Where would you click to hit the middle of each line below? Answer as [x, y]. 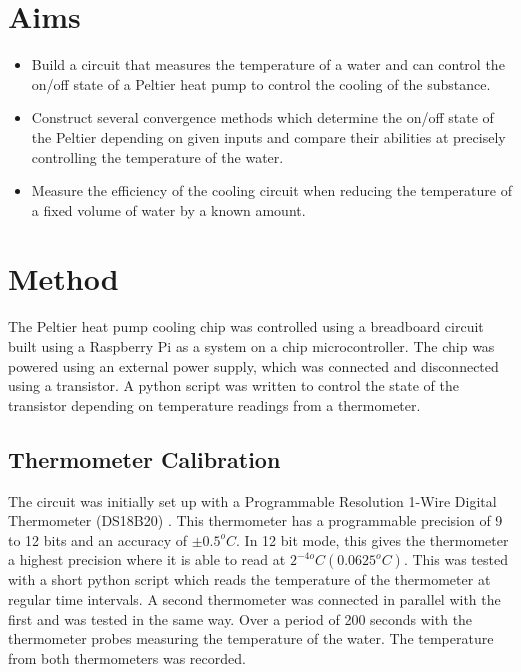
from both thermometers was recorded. [127, 657]
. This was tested [455, 559]
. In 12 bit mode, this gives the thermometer [372, 539]
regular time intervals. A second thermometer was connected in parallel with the [254, 598]
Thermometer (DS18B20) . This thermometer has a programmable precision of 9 [255, 520]
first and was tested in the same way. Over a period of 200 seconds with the [240, 618]
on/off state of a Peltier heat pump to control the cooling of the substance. [261, 83]
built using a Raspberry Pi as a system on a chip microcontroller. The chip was [251, 346]
